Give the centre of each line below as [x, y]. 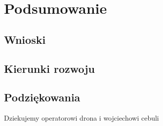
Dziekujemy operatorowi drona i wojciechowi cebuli [81, 118]
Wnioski [25, 39]
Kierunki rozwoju [50, 68]
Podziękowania [42, 97]
